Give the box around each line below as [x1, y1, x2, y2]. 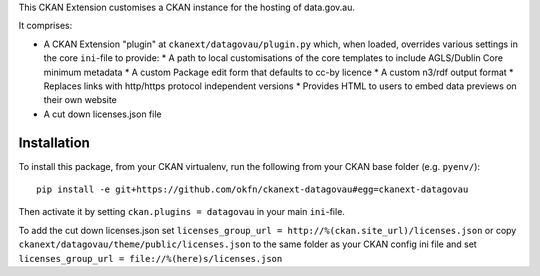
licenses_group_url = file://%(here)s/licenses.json [18, 253, 283, 264]
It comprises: [18, 20, 73, 32]
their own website [43, 94, 117, 106]
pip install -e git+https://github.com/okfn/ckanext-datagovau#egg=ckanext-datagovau [36, 184, 469, 195]
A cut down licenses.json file [43, 108, 162, 120]
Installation [18, 134, 90, 151]
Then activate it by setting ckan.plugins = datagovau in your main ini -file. [18, 206, 345, 218]
